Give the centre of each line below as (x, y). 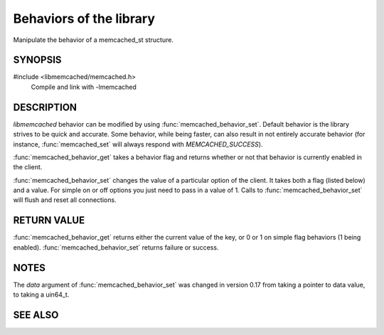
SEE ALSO (36, 315)
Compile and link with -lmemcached (84, 87)
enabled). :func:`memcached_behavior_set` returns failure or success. (116, 247)
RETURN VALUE (49, 220)
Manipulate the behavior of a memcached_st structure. (94, 40)
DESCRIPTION (45, 107)
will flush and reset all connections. (65, 200)
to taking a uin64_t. (41, 294)
